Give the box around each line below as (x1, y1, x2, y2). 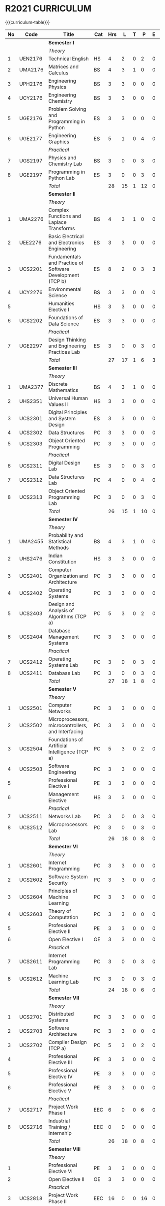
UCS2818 (19, 1195, 43, 1202)
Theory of (48, 907, 71, 914)
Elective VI (48, 1168, 73, 1175)
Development (48, 272, 80, 278)
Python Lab (48, 174, 75, 181)
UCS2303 (19, 440, 43, 447)
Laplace (48, 218, 67, 225)
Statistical (48, 538, 71, 545)
